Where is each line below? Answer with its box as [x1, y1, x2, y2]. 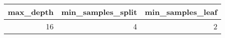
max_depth [8, 6, 54, 17]
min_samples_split [61, 6, 138, 17]
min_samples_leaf [145, 6, 218, 17]
